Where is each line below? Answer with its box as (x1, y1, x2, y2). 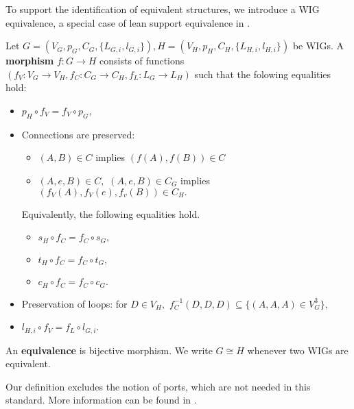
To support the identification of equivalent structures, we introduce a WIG (5, 2, 320, 16)
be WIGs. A (292, 38, 344, 53)
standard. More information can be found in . (5, 393, 197, 407)
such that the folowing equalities (194, 66, 331, 81)
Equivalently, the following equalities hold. (21, 206, 200, 221)
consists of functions (99, 53, 185, 68)
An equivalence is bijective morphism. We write (5, 343, 213, 357)
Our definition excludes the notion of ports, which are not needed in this (5, 379, 311, 393)
